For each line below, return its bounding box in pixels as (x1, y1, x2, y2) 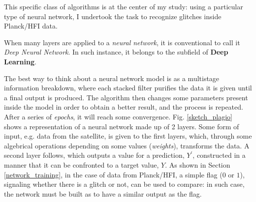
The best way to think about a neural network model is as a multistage (4, 73, 220, 83)
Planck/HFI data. (4, 21, 58, 31)
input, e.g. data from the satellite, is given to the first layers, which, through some (4, 131, 252, 141)
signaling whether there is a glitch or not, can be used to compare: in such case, (4, 179, 245, 189)
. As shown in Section (165, 159, 230, 170)
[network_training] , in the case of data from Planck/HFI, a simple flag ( (4, 169, 223, 179)
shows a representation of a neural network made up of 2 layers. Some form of (4, 121, 239, 131)
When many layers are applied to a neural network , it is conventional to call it (4, 37, 240, 47)
